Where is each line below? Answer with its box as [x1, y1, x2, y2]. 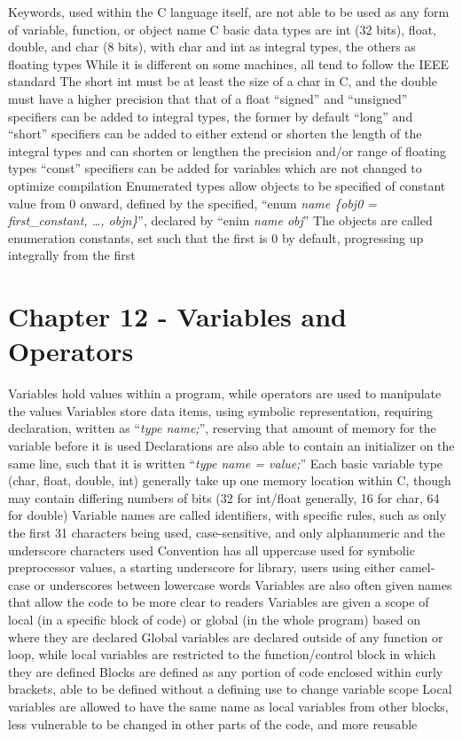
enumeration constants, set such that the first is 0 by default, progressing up [8, 228, 424, 247]
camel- [399, 558, 435, 577]
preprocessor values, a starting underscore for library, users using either [8, 558, 396, 577]
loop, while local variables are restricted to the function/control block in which [8, 645, 436, 664]
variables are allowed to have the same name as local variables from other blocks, [8, 696, 449, 715]
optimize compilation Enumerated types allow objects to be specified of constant [8, 176, 446, 194]
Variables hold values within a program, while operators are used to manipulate [8, 384, 442, 403]
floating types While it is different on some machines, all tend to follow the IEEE [8, 54, 450, 73]
